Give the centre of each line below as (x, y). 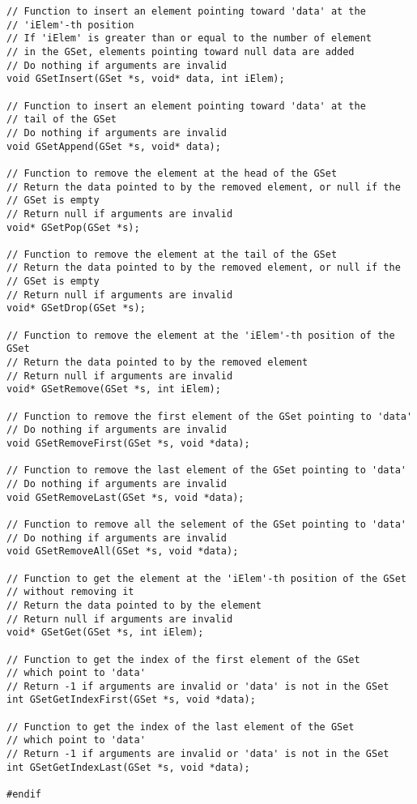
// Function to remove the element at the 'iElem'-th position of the (201, 335)
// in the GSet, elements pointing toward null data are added (181, 51)
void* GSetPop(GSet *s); (73, 227)
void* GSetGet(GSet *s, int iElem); (105, 633)
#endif (24, 795)
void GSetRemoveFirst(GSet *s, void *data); (128, 443)
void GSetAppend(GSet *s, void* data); (114, 146)
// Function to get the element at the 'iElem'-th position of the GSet (206, 578)
